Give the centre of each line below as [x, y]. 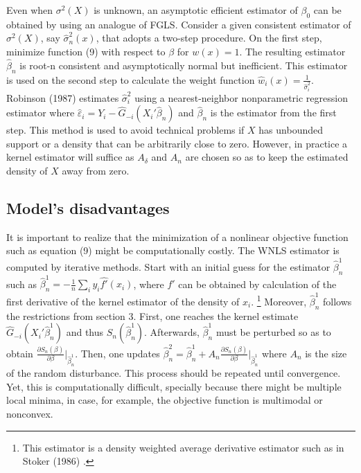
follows [337, 301]
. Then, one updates [117, 353]
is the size [326, 353]
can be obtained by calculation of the [257, 284]
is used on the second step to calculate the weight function [131, 79]
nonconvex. [30, 413]
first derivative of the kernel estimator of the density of [123, 301]
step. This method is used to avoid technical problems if [125, 130]
